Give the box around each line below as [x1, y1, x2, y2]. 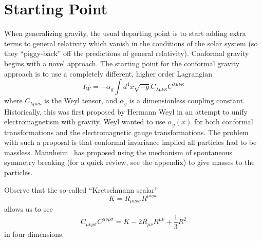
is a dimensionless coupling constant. [129, 95, 245, 106]
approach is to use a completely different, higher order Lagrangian [4, 68, 213, 79]
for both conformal [194, 116, 253, 127]
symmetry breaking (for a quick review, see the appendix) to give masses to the [4, 157, 255, 168]
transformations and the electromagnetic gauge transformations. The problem [4, 126, 249, 137]
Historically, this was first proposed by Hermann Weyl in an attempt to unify [4, 106, 248, 117]
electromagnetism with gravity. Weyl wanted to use [4, 116, 165, 127]
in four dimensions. [4, 228, 64, 239]
